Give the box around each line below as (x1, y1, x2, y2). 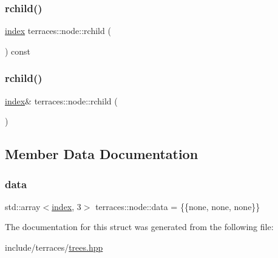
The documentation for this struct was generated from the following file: (5, 220, 274, 233)
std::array (5, 200, 41, 212)
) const (5, 44, 31, 57)
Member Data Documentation (5, 144, 198, 163)
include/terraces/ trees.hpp (5, 241, 103, 253)
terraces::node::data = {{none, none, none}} (95, 200, 260, 212)
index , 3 (52, 200, 81, 212)
